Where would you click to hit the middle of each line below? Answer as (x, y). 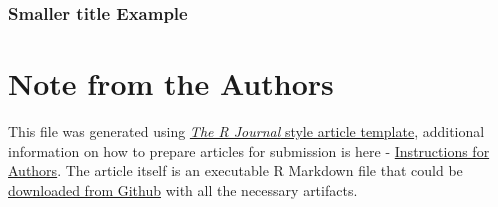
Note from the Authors (171, 83)
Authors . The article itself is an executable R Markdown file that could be (235, 170)
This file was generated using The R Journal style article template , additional (246, 130)
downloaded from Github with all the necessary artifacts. (183, 189)
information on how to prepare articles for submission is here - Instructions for (249, 150)
